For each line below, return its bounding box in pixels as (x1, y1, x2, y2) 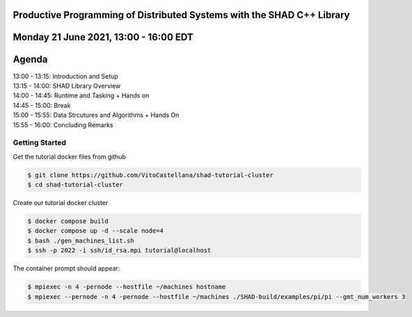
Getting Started (13, 138, 66, 147)
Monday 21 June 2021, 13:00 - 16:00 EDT (13, 31, 194, 43)
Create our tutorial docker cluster (13, 199, 109, 206)
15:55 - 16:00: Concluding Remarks (13, 120, 113, 129)
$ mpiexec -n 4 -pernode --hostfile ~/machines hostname (27, 283, 226, 291)
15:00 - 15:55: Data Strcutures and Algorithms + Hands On (13, 111, 180, 120)
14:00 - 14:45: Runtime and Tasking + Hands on (13, 91, 150, 100)
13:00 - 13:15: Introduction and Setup (13, 72, 118, 80)
